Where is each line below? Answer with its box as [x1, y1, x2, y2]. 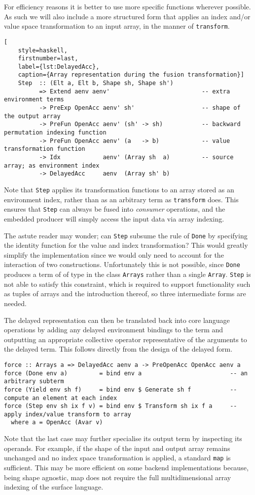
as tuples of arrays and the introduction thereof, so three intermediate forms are [4, 288, 246, 299]
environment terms [4, 96, 64, 103]
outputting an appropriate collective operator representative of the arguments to [4, 334, 247, 344]
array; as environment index [4, 162, 100, 169]
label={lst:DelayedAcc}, [18, 63, 100, 70]
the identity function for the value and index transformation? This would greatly [4, 240, 248, 250]
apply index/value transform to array [4, 410, 131, 418]
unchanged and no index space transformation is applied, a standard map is [4, 452, 231, 463]
